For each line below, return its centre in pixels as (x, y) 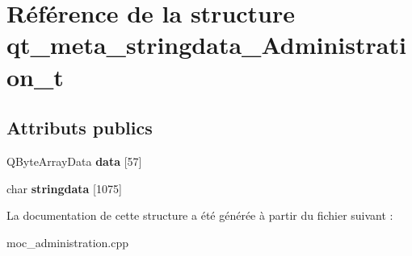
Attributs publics (80, 128)
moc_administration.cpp (68, 242)
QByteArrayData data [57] (74, 161)
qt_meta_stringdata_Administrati (206, 45)
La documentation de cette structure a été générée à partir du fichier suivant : (200, 215)
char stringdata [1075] (64, 188)
